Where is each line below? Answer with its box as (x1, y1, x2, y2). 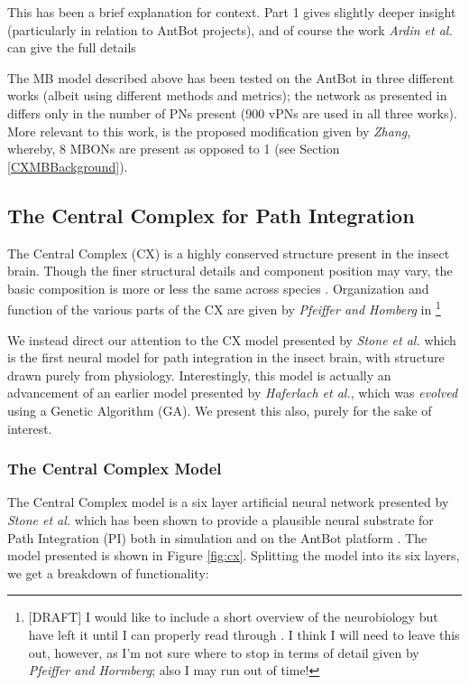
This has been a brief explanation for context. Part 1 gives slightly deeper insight (7, 3, 456, 21)
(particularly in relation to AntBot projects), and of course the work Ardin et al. (7, 20, 453, 39)
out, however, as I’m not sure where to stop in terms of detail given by (28, 643, 419, 662)
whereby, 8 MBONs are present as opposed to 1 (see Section (7, 139, 340, 158)
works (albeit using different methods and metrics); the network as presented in (7, 86, 447, 105)
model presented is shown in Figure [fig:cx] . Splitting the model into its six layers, (7, 546, 460, 565)
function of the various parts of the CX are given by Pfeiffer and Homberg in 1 (7, 297, 441, 318)
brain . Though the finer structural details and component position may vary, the (7, 261, 453, 280)
